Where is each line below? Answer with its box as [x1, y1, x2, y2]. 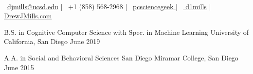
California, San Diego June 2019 [4, 36, 100, 46]
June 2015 [4, 62, 34, 72]
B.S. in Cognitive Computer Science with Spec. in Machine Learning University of [4, 27, 249, 37]
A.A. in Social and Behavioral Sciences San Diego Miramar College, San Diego [4, 52, 238, 62]
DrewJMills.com [4, 11, 52, 21]
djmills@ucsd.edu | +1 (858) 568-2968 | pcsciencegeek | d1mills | [7, 1, 211, 11]
